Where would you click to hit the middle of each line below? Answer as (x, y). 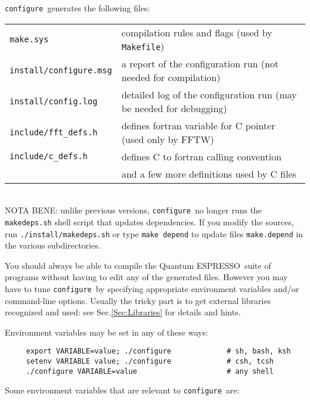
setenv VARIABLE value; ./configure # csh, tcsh (150, 362)
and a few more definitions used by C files (209, 173)
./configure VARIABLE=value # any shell (150, 371)
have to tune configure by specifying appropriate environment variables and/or (152, 289)
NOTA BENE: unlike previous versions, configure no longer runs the (134, 210)
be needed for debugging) (174, 108)
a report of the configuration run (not (200, 63)
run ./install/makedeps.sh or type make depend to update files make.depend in (154, 233)
